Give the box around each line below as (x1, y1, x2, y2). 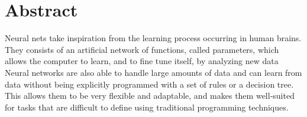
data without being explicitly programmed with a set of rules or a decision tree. (5, 78, 294, 90)
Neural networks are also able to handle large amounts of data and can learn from (5, 66, 302, 78)
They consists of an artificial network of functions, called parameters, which (5, 43, 279, 55)
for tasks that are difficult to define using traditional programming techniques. (5, 101, 289, 113)
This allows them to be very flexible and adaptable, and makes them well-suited (5, 89, 295, 102)
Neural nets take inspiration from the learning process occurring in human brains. (5, 32, 302, 44)
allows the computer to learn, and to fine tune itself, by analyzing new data (5, 55, 279, 67)
